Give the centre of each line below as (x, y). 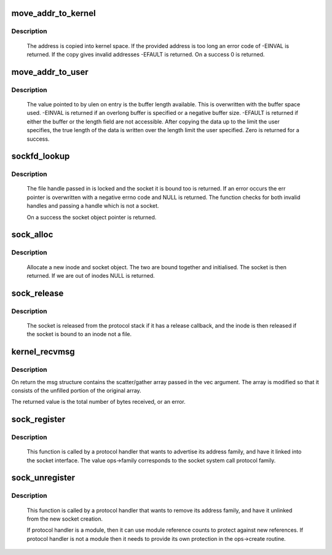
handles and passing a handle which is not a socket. (93, 206)
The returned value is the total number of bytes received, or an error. (98, 402)
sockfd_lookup (41, 156)
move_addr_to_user (50, 72)
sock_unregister (43, 478)
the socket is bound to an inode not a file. (79, 334)
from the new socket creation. (65, 519)
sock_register (38, 419)
